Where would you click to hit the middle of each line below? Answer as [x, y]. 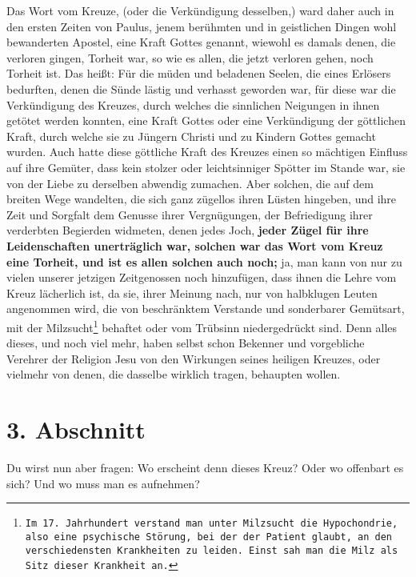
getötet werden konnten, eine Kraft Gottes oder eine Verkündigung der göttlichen [206, 120]
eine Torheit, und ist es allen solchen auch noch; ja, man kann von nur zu [204, 261]
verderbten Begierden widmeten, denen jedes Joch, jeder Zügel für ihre [188, 230]
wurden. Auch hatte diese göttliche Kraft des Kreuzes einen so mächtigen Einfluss [207, 152]
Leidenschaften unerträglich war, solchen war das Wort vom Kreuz [195, 245]
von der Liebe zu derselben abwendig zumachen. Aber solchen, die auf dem [190, 183]
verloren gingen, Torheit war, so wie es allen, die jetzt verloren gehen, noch [190, 57]
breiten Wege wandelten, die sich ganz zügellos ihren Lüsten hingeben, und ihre [202, 199]
